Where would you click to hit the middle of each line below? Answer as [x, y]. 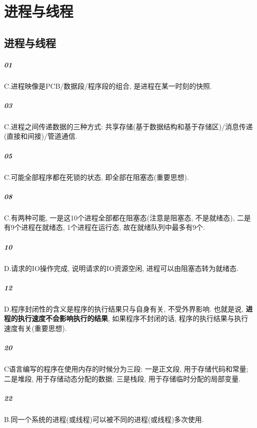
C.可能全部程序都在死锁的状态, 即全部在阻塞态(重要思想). [97, 177]
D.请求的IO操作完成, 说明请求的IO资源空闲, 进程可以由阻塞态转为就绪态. [121, 268]
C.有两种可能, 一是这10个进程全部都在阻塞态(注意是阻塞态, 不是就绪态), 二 [124, 217]
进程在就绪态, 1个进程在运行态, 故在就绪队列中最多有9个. [113, 227]
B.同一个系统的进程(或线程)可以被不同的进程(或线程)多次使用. [104, 419]
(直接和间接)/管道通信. [41, 136]
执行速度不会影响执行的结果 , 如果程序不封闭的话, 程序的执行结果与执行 [133, 318]
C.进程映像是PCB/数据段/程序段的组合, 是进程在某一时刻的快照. [108, 85]
